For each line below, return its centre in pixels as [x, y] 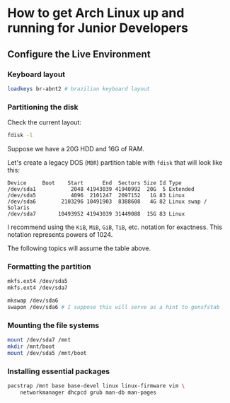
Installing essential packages [59, 371]
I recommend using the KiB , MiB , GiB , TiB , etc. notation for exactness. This [115, 227]
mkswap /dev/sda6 [33, 300]
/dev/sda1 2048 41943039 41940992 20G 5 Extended [101, 189]
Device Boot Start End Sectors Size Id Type [94, 183]
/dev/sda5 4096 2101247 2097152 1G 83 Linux [96, 195]
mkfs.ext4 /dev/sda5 [38, 281]
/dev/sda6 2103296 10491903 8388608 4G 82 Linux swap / [107, 201]
